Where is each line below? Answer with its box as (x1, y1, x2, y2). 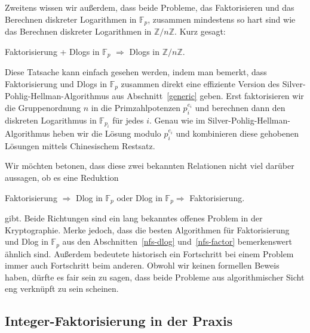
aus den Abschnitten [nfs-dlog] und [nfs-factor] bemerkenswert (62, 235, 292, 248)
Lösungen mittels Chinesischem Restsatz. (5, 139, 155, 152)
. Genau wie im (149, 113, 205, 126)
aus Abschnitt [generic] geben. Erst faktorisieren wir (112, 90, 304, 102)
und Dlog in (5, 235, 48, 248)
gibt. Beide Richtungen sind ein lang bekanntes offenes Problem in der (5, 211, 263, 224)
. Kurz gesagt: (174, 25, 226, 38)
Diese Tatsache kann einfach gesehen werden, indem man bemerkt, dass (5, 66, 267, 78)
